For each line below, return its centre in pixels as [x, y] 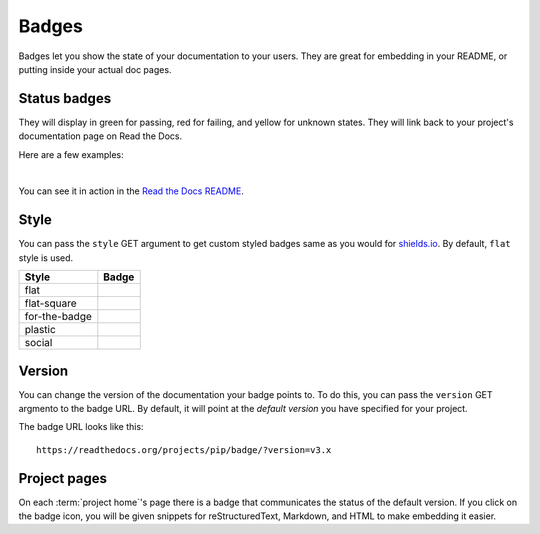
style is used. [46, 257]
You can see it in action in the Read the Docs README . [131, 191]
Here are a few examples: [71, 154]
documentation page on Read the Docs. [100, 136]
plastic [40, 330]
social [38, 343]
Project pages [62, 478]
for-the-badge [58, 317]
